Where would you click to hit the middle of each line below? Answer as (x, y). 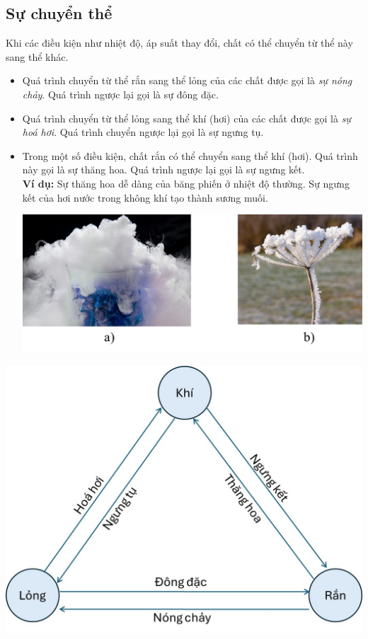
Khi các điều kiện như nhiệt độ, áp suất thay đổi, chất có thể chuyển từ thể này (179, 43)
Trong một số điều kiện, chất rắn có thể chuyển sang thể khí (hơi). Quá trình (190, 155)
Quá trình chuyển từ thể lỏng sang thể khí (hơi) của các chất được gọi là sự (186, 118)
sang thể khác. (37, 56)
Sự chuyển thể (59, 13)
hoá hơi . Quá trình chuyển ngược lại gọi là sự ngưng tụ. (143, 132)
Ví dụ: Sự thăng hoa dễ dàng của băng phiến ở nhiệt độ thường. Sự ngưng (186, 183)
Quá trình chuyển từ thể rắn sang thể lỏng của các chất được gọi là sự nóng (187, 80)
